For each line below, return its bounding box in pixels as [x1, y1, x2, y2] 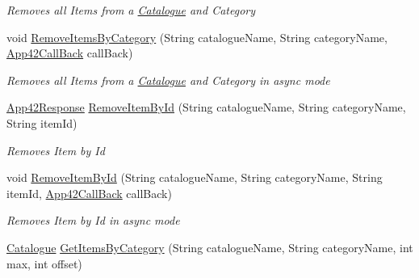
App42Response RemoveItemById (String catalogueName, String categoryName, [6, 99, 406, 116]
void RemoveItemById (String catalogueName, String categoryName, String [6, 169, 383, 186]
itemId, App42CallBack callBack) [6, 184, 172, 201]
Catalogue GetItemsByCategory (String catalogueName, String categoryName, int [6, 238, 413, 255]
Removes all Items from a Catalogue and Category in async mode [6, 71, 330, 88]
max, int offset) [6, 255, 82, 272]
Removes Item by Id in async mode [6, 212, 180, 229]
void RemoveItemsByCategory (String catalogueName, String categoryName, [6, 28, 388, 45]
